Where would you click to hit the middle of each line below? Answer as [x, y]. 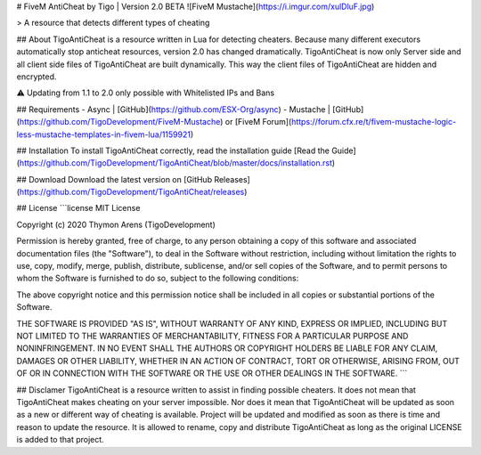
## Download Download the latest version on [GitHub [114, 179]
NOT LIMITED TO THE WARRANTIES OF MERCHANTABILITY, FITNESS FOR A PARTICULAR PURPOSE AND [212, 336]
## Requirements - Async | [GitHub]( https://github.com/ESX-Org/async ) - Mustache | [174, 109]
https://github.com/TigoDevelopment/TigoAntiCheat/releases [132, 192]
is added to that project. [60, 440]
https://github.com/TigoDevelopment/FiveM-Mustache [120, 122]
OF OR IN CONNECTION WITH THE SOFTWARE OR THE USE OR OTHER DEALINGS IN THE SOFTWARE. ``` [212, 373]
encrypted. [37, 77]
